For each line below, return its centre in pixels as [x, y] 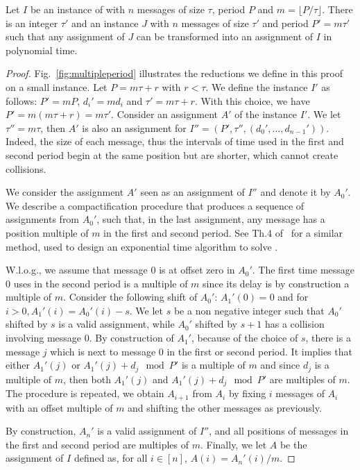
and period [285, 23]
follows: [22, 100]
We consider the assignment [65, 192]
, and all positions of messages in [279, 431]
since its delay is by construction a [276, 283]
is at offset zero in [197, 270]
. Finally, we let [233, 444]
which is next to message [103, 351]
